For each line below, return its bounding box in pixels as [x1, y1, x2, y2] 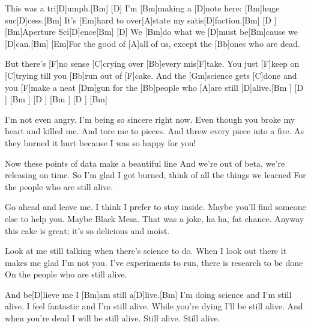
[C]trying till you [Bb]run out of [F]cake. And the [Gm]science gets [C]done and [5, 69, 297, 81]
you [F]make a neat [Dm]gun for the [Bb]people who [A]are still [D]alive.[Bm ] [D [5, 81, 304, 93]
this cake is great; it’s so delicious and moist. [5, 224, 170, 237]
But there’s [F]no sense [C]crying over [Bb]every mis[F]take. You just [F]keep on [5, 57, 300, 70]
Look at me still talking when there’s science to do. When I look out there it [5, 244, 287, 257]
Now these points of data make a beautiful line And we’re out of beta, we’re [5, 156, 285, 169]
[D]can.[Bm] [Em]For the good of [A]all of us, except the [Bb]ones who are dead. [5, 37, 300, 49]
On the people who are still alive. [5, 268, 127, 280]
